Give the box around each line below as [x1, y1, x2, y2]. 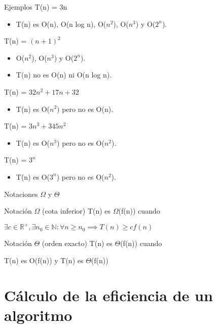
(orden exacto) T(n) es [42, 238, 113, 249]
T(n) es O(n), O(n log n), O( [16, 18, 106, 29]
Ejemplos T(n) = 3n [4, 2, 67, 12]
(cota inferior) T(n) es [42, 206, 111, 216]
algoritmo [4, 304, 73, 325]
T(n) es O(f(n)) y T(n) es [4, 255, 84, 265]
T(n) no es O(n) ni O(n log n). [16, 69, 112, 80]
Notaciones [4, 188, 38, 199]
